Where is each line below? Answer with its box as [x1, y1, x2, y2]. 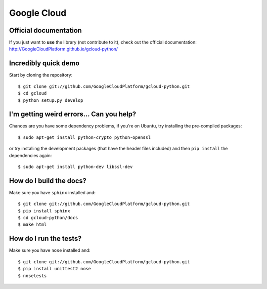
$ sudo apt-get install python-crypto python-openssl [18, 134, 151, 140]
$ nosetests [18, 273, 47, 279]
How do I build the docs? [9, 176, 87, 185]
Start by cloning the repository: [9, 72, 73, 78]
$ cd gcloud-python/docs [18, 215, 78, 221]
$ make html [18, 222, 47, 227]
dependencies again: [9, 152, 52, 158]
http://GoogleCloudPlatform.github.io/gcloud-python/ [9, 46, 118, 52]
